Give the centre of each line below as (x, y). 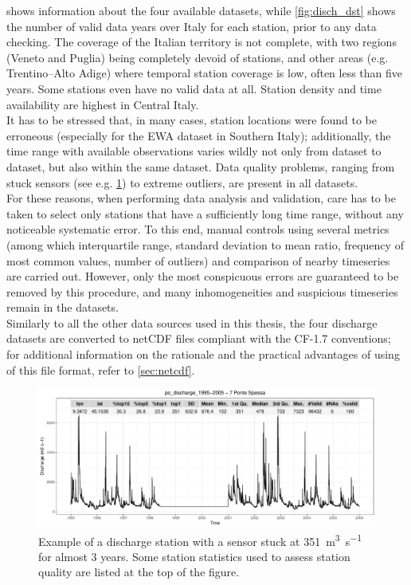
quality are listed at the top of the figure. (139, 572)
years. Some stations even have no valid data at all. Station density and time (194, 88)
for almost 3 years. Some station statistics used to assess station (194, 556)
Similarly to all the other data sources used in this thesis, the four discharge (192, 322)
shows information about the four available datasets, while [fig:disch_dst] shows (201, 10)
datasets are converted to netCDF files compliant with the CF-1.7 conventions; (199, 338)
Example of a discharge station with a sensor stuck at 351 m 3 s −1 (200, 540)
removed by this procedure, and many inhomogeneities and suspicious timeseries (202, 291)
